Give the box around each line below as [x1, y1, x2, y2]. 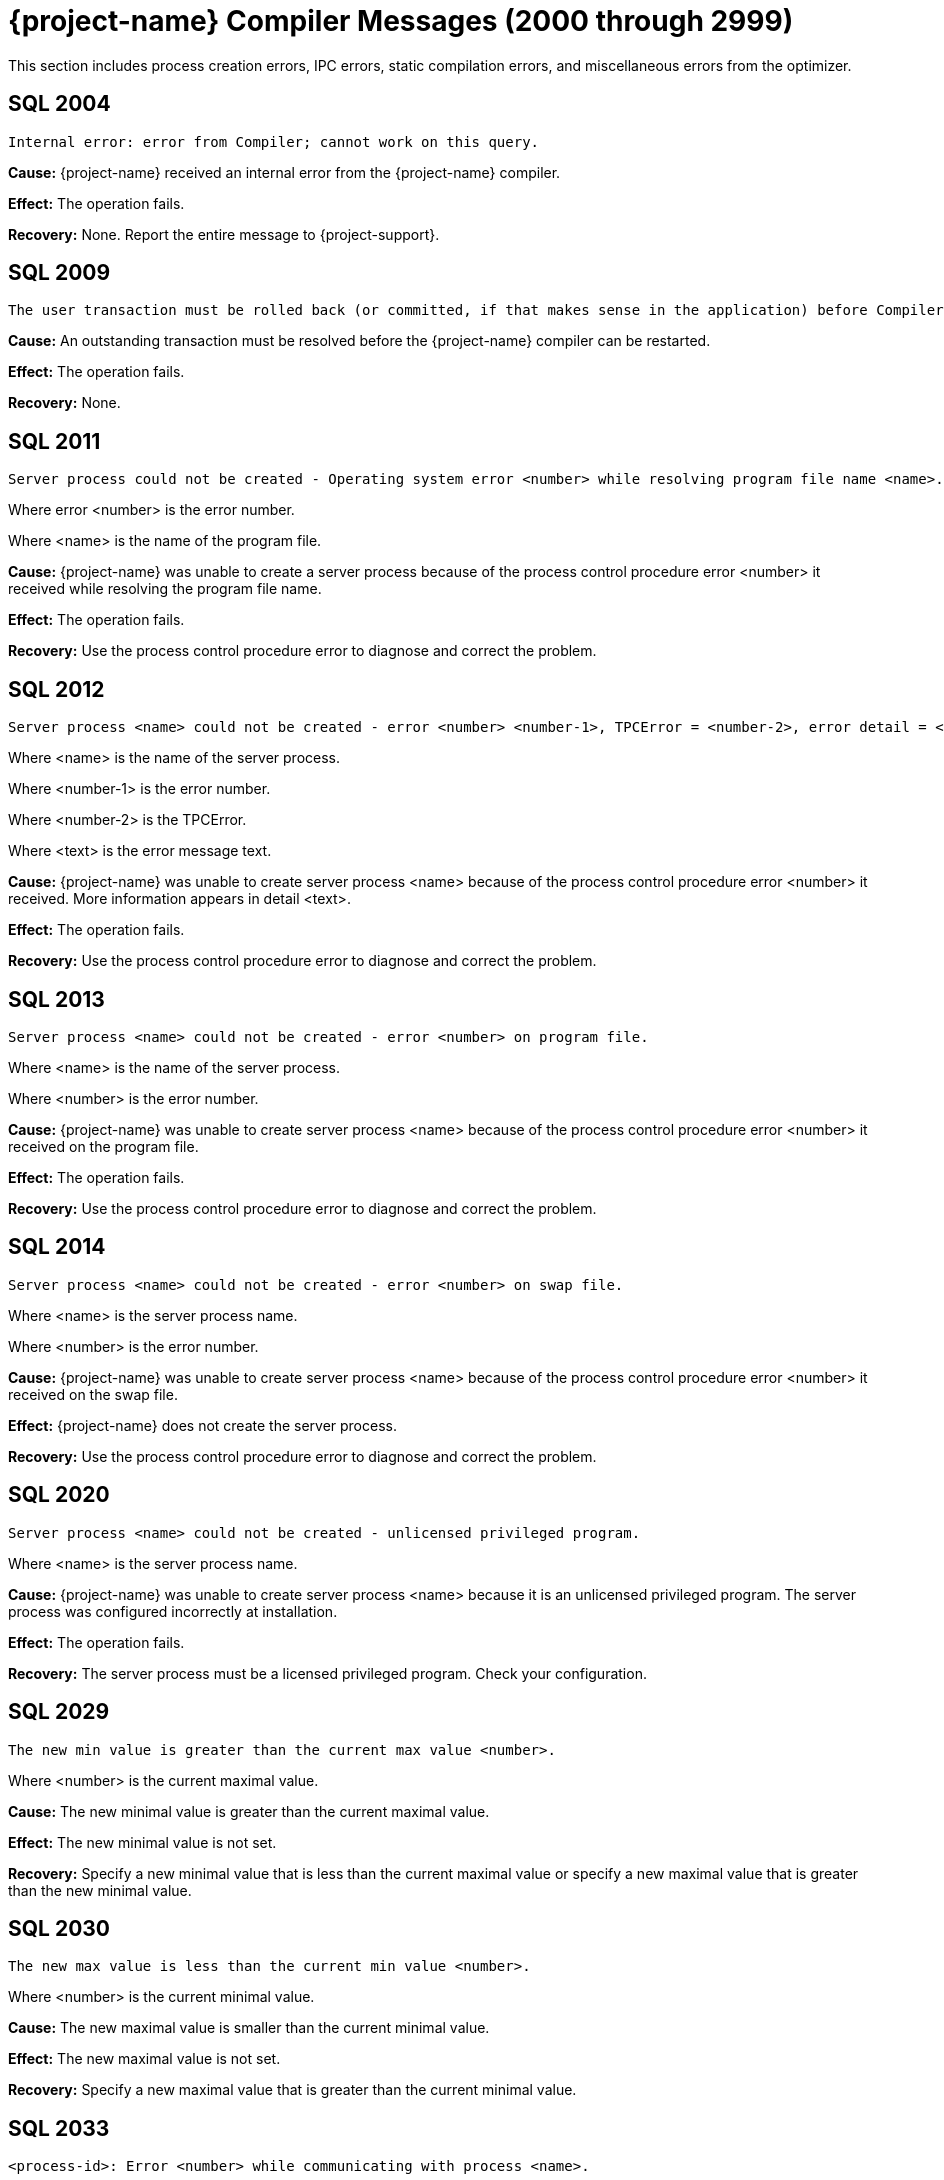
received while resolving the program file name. [8, 580, 322, 598]
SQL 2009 [8, 260, 111, 286]
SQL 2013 [8, 986, 105, 1012]
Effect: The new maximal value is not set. [8, 2050, 281, 2068]
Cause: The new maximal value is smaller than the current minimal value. [8, 2019, 490, 2037]
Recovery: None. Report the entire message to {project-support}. [8, 225, 440, 243]
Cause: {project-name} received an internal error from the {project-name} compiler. [8, 163, 561, 181]
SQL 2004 [8, 91, 111, 117]
